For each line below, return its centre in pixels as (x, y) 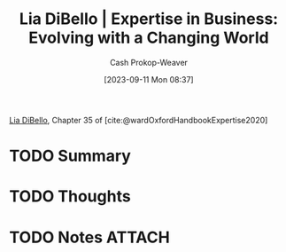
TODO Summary (70, 156)
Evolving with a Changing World (149, 38)
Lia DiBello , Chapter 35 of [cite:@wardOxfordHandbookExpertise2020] (139, 120)
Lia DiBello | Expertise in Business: (149, 19)
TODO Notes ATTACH (89, 237)
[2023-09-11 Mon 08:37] (149, 79)
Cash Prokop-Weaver (149, 62)
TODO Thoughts (70, 197)
